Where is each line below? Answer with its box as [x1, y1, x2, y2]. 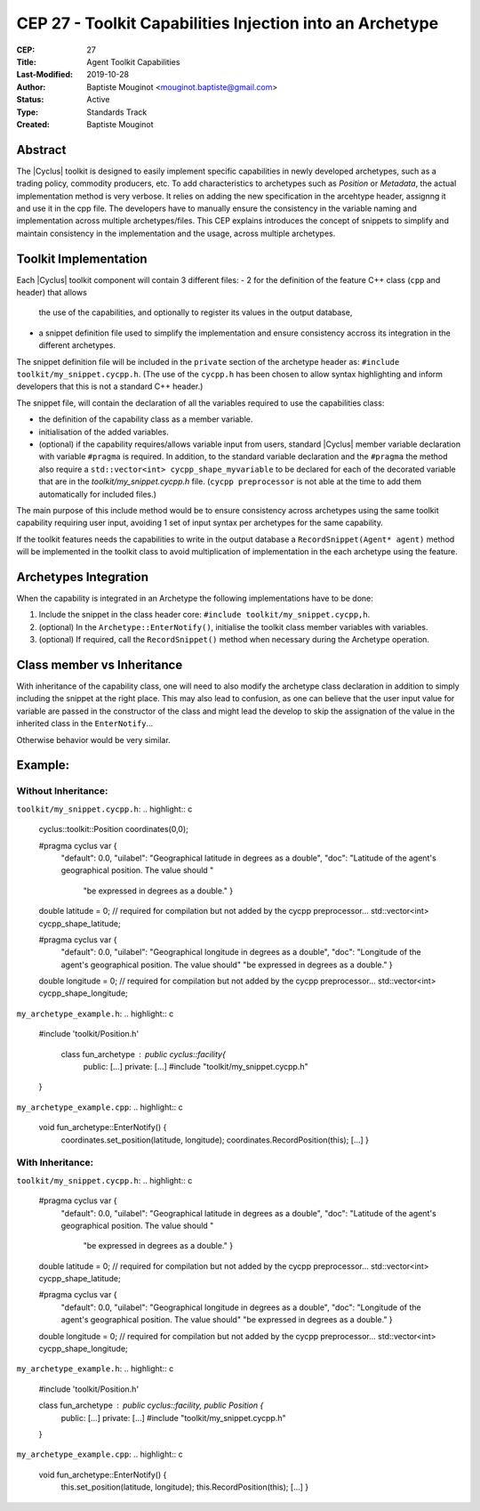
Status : [16, 94, 44, 105]
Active [86, 94, 110, 105]
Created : [16, 118, 51, 129]
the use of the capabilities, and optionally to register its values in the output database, [38, 307, 353, 318]
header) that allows [16, 287, 88, 298]
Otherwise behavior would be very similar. [16, 734, 171, 745]
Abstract [16, 142, 67, 158]
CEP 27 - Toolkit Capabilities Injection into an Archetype [16, 13, 439, 33]
